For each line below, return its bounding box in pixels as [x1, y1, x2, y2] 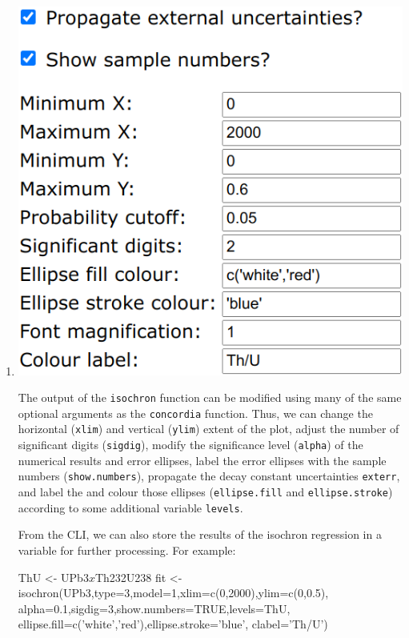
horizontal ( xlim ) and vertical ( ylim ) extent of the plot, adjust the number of [18, 420, 399, 437]
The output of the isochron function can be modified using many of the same [18, 389, 402, 406]
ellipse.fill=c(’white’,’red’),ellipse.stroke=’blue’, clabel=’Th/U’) [18, 616, 328, 632]
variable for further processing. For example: [18, 541, 236, 558]
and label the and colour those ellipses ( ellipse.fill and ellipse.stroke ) [18, 484, 393, 500]
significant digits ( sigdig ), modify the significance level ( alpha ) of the [18, 436, 363, 453]
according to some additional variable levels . [18, 499, 243, 516]
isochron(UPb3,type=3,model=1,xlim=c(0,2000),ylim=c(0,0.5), [18, 584, 329, 601]
